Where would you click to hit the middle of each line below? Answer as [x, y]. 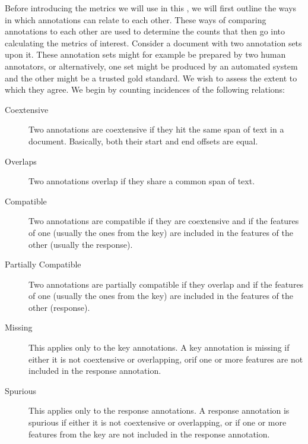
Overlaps [21, 161]
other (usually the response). [81, 244]
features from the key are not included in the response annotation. [149, 434]
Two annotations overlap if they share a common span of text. [142, 181]
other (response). [59, 307]
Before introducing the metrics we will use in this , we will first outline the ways [151, 8]
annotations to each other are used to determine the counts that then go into [145, 31]
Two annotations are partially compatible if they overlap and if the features [166, 284]
